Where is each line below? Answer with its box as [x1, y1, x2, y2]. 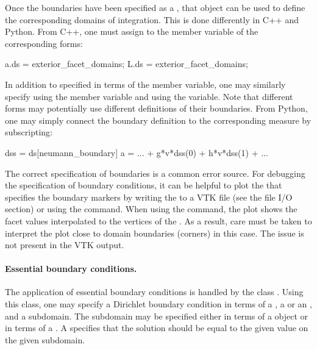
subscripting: [5, 126, 52, 138]
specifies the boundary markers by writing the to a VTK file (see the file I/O [5, 190, 293, 203]
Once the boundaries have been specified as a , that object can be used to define [5, 1, 305, 13]
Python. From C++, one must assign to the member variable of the [5, 25, 258, 38]
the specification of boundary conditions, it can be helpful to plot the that [5, 179, 282, 191]
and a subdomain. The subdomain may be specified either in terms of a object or [5, 309, 308, 322]
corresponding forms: [5, 37, 83, 49]
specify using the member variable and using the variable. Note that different [5, 90, 293, 102]
